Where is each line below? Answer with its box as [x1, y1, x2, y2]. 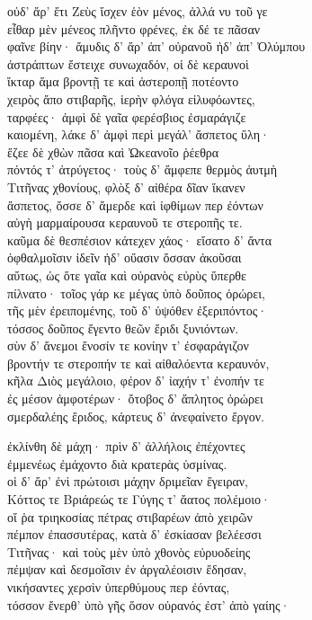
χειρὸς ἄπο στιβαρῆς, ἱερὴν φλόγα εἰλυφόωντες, [7, 89, 255, 108]
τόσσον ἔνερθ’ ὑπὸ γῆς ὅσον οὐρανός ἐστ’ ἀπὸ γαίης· [7, 595, 290, 614]
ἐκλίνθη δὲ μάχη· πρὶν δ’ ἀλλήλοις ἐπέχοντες [7, 437, 245, 456]
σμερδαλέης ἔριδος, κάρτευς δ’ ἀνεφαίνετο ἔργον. [7, 406, 264, 425]
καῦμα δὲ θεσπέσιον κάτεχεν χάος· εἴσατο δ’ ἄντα [7, 230, 272, 249]
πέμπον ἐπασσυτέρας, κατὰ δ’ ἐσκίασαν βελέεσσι [7, 525, 262, 544]
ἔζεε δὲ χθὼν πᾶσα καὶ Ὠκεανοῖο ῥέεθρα [7, 142, 219, 161]
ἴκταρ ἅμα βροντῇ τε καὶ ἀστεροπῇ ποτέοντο [7, 72, 239, 91]
